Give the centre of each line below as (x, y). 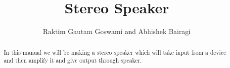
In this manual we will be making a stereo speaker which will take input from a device (115, 52)
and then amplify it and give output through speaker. (73, 60)
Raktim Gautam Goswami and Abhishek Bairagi (117, 31)
